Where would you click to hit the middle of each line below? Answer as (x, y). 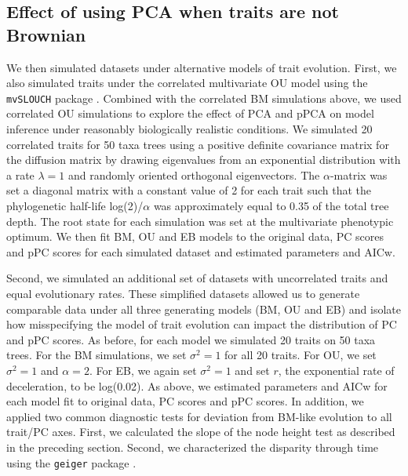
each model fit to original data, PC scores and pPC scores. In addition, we (185, 401)
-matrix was (359, 174)
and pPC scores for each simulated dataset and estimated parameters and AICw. (201, 251)
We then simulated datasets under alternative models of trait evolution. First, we (202, 67)
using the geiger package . (71, 462)
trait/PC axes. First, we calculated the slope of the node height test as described (201, 432)
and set (252, 370)
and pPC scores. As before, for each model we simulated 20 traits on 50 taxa (191, 339)
